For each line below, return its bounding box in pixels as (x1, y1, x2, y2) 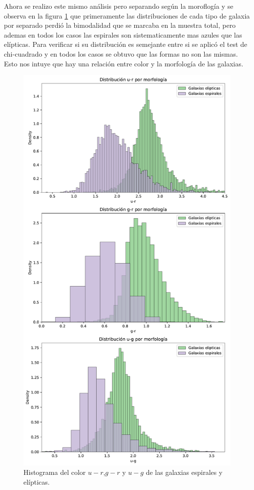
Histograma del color (23, 467, 86, 477)
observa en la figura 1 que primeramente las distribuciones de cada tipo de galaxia (4, 10, 250, 20)
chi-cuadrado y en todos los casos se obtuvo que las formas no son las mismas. (4, 48, 238, 59)
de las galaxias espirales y (146, 467, 223, 477)
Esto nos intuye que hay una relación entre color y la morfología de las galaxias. (4, 58, 243, 68)
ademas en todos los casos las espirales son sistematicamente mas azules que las (4, 29, 242, 40)
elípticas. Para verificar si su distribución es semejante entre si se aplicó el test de (4, 39, 248, 49)
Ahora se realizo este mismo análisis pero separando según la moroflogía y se (4, 1, 233, 11)
